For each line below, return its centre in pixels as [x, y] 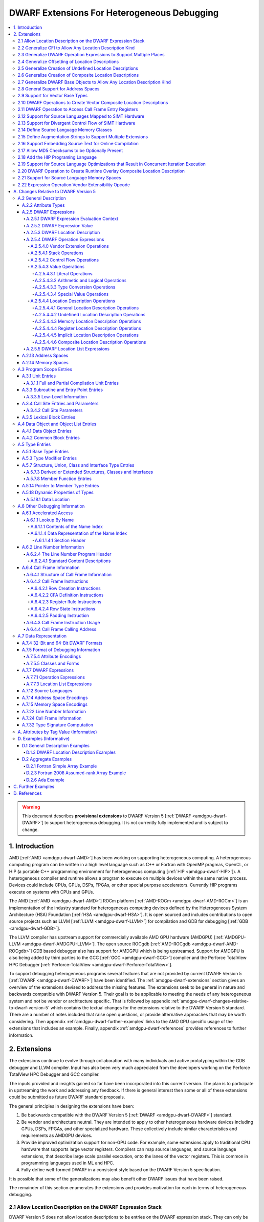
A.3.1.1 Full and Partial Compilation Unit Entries [73, 383]
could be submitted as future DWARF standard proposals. [67, 1097]
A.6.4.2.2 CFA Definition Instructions [67, 595]
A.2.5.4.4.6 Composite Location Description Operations [90, 342]
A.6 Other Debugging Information [51, 506]
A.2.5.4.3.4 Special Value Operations [72, 294]
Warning [31, 807]
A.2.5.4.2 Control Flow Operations [65, 260]
